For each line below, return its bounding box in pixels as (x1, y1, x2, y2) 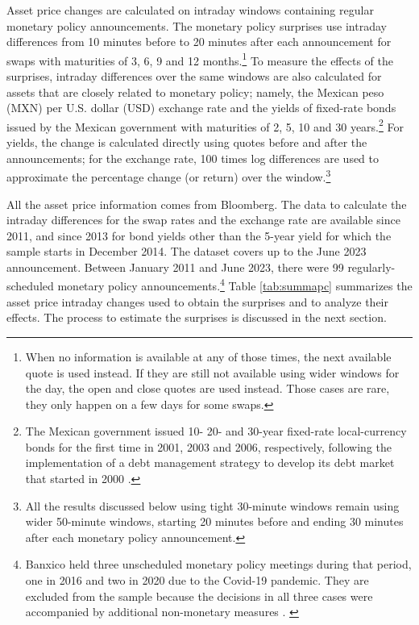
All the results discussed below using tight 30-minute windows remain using (25, 497, 400, 514)
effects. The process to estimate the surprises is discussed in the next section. (6, 309, 387, 326)
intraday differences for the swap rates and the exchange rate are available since (6, 211, 400, 228)
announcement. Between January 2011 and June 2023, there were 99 (6, 258, 344, 275)
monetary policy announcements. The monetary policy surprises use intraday (6, 17, 387, 34)
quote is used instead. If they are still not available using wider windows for (25, 364, 400, 381)
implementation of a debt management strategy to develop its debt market (25, 454, 395, 471)
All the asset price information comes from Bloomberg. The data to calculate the (6, 195, 407, 212)
